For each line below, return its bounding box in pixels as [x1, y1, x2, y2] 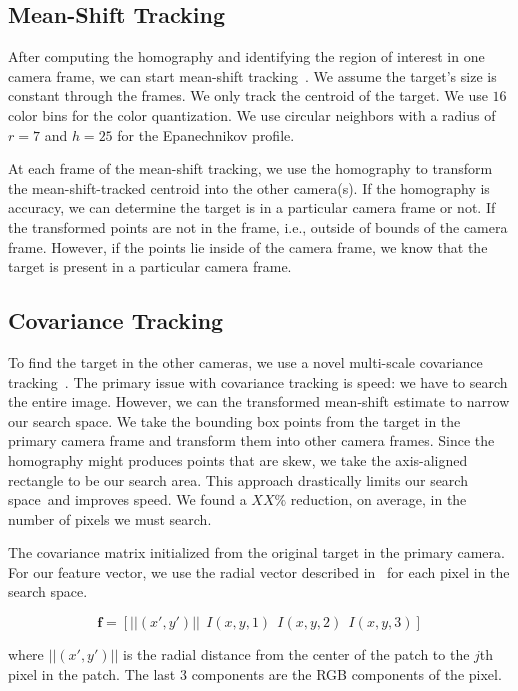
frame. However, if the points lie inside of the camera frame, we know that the [8, 236, 488, 257]
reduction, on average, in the [290, 489, 467, 510]
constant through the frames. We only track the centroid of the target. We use [8, 85, 488, 106]
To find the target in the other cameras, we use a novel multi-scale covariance [8, 351, 483, 372]
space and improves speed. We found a [8, 489, 247, 510]
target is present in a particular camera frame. [8, 256, 292, 277]
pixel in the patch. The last [8, 663, 176, 684]
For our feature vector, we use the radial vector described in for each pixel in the [8, 561, 510, 582]
